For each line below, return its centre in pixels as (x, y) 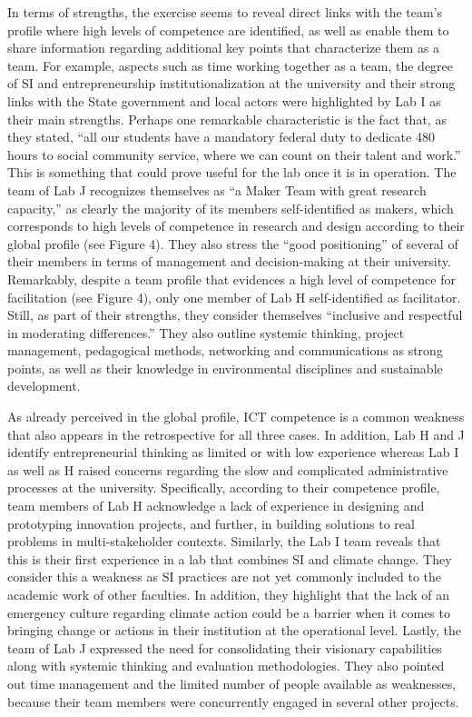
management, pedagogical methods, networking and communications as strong (225, 350)
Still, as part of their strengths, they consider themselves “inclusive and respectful (235, 315)
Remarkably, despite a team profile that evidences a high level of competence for (231, 279)
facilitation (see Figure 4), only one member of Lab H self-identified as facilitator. (234, 297)
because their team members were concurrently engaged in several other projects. (233, 701)
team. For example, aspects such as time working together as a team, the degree (231, 65)
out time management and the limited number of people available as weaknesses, (232, 683)
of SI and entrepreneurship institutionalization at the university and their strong (231, 83)
